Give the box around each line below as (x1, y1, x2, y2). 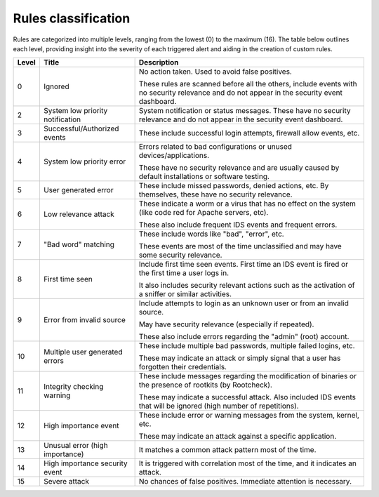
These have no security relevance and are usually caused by (138, 163, 340, 173)
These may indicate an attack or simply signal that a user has (138, 353, 341, 363)
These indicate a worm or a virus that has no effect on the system (138, 199, 356, 208)
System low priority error (43, 157, 126, 166)
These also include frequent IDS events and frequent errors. (138, 220, 338, 230)
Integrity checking (43, 382, 104, 392)
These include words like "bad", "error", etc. (138, 229, 284, 239)
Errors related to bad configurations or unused (138, 142, 293, 152)
